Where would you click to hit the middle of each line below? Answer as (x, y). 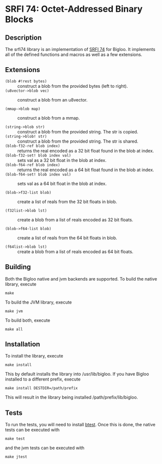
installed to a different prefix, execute (43, 379)
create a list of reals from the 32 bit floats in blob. (67, 202)
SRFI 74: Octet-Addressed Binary (74, 9)
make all (14, 329)
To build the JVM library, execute (39, 302)
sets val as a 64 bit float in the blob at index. (62, 183)
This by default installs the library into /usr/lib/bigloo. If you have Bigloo (77, 374)
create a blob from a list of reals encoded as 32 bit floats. (75, 220)
